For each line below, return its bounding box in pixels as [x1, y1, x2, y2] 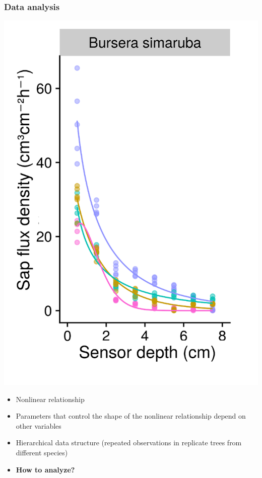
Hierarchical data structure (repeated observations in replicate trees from [16, 437, 242, 448]
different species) [16, 447, 68, 458]
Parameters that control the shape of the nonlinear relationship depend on [16, 411, 246, 421]
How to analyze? [16, 464, 75, 474]
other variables [16, 420, 61, 431]
